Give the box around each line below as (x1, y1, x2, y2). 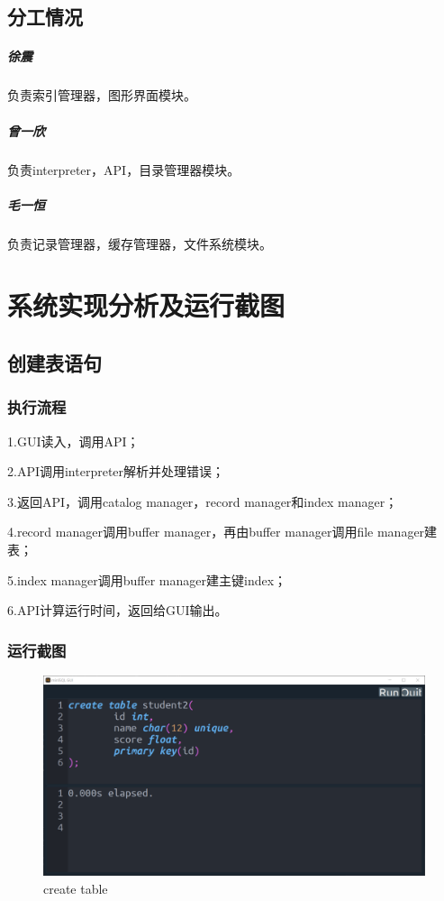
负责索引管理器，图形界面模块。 (7, 86, 196, 105)
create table (43, 878, 108, 897)
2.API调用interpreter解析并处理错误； (7, 462, 225, 481)
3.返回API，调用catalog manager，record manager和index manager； (7, 492, 398, 510)
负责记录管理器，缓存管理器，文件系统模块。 (7, 234, 272, 253)
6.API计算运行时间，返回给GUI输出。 (7, 601, 228, 620)
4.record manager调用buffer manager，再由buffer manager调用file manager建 (7, 522, 438, 541)
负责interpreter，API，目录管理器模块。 (7, 160, 240, 179)
